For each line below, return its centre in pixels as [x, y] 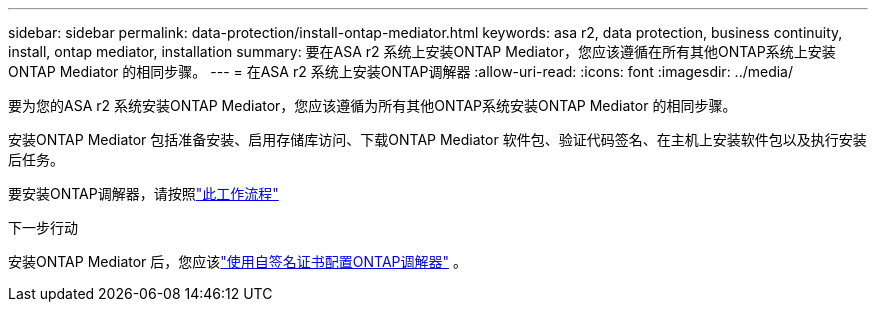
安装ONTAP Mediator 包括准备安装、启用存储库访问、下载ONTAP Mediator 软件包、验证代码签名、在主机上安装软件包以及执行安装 [437, 139]
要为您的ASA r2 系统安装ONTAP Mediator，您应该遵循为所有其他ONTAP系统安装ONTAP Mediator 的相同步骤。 [372, 105]
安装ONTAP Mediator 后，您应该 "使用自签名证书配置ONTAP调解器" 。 [238, 261]
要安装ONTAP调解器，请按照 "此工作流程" [143, 193]
